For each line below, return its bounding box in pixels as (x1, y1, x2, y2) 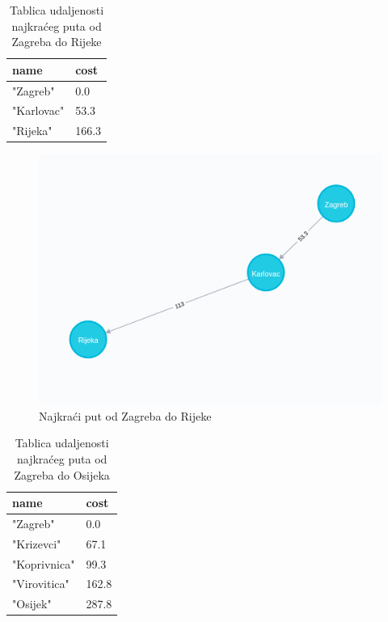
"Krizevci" (12, 535, 61, 552)
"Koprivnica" (12, 555, 75, 572)
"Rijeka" (12, 122, 53, 139)
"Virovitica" (12, 575, 70, 592)
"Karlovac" (12, 102, 65, 119)
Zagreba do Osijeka (14, 466, 110, 483)
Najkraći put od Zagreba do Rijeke (39, 407, 212, 424)
